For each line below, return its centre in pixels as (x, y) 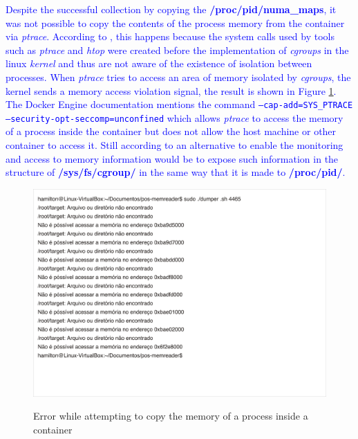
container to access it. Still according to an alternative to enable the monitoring (175, 145)
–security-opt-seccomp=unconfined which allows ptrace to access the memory (175, 117)
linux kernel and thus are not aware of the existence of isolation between (159, 63)
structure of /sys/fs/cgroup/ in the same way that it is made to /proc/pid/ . (176, 172)
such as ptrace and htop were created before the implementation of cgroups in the (177, 50)
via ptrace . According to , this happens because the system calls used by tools (170, 36)
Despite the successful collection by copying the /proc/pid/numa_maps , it (171, 9)
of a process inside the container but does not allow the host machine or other (171, 131)
